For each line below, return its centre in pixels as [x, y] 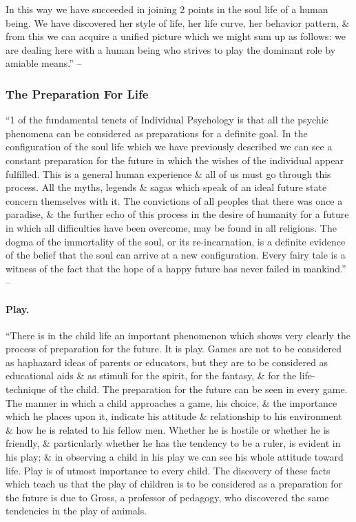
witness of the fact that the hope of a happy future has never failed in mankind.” [176, 268]
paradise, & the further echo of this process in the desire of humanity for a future [177, 214]
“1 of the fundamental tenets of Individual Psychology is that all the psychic [167, 120]
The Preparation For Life [77, 93]
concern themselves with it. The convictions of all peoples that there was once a [174, 200]
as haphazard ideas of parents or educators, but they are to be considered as [167, 362]
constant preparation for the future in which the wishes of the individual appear [175, 160]
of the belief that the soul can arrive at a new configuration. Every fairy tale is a [176, 255]
